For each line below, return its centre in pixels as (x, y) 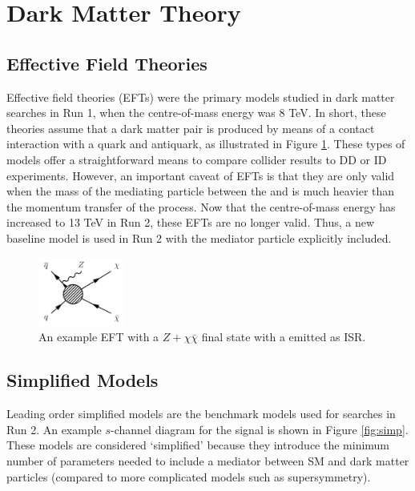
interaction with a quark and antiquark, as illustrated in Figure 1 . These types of (206, 144)
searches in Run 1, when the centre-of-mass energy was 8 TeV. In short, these (196, 113)
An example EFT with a (99, 337)
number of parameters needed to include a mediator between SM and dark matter (208, 460)
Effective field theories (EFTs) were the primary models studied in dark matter (201, 97)
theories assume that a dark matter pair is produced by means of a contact (191, 128)
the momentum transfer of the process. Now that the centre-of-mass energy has (201, 206)
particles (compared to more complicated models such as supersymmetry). (189, 476)
